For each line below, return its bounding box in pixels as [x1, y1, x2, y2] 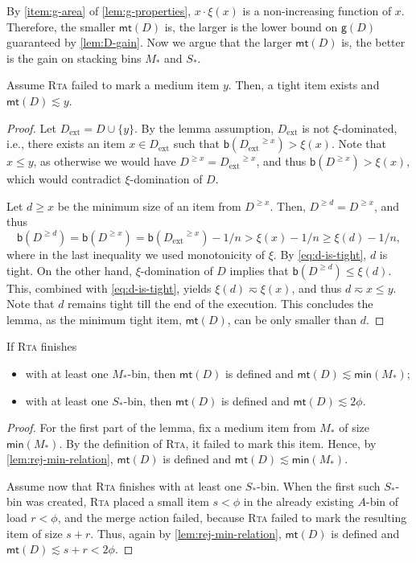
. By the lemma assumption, [134, 119, 274, 136]
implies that [229, 261, 289, 278]
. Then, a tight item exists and [228, 76, 380, 93]
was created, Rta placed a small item [26, 493, 209, 510]
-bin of [365, 493, 399, 510]
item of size [6, 524, 63, 541]
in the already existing [243, 493, 354, 510]
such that [173, 135, 220, 152]
